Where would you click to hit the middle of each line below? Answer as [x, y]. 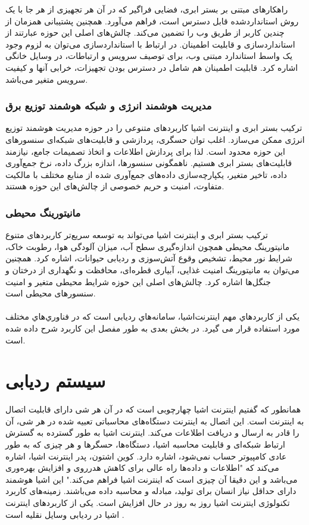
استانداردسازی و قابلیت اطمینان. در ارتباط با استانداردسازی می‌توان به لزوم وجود [150, 44]
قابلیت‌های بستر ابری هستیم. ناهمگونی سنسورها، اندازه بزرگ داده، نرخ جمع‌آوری [149, 163]
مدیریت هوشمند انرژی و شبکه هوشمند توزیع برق [109, 106]
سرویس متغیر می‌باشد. [47, 79]
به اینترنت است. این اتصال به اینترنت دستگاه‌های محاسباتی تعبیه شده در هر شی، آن [155, 421]
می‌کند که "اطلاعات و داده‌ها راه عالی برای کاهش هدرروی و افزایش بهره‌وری [142, 468]
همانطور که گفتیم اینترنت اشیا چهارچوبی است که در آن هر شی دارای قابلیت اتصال [153, 409]
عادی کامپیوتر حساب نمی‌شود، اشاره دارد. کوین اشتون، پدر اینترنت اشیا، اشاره [146, 456]
